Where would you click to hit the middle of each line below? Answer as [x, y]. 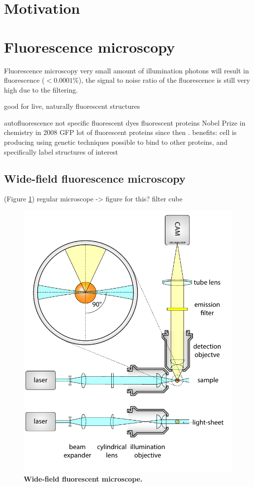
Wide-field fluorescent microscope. [83, 479]
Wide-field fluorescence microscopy [95, 178]
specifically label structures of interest [61, 151]
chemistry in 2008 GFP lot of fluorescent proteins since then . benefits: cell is [120, 132]
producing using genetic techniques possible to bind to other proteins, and [116, 142]
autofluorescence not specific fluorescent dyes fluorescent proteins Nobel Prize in [125, 122]
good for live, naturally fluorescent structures [72, 106]
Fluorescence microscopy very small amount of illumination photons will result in [127, 70]
